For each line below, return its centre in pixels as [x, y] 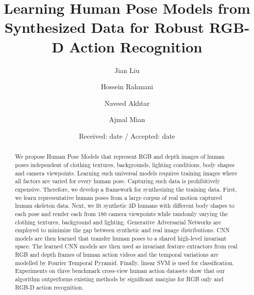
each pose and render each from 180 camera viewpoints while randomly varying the [121, 213]
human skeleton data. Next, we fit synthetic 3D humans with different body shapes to [125, 206]
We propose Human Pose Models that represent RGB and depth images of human [120, 157]
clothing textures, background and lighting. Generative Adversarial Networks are [118, 222]
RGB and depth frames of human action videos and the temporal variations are [117, 255]
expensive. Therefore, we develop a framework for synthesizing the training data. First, [126, 189]
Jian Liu [127, 70]
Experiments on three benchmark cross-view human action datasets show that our [120, 271]
